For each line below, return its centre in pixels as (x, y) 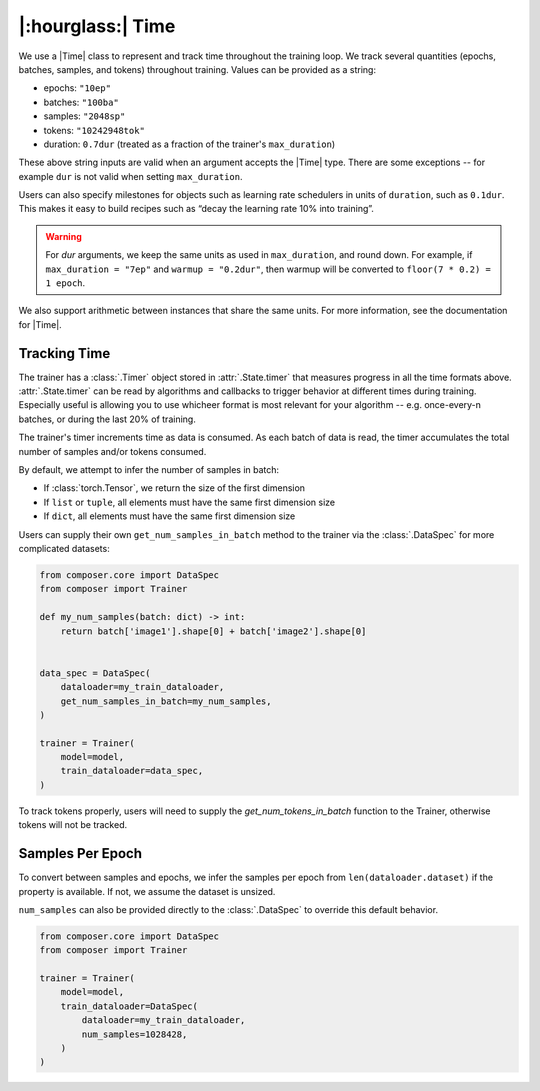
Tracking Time (64, 353)
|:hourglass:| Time (97, 26)
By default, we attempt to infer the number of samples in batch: (149, 470)
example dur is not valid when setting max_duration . (130, 176)
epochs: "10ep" (77, 88)
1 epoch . (65, 283)
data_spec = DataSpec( (95, 673)
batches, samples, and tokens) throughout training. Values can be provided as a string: (197, 69)
